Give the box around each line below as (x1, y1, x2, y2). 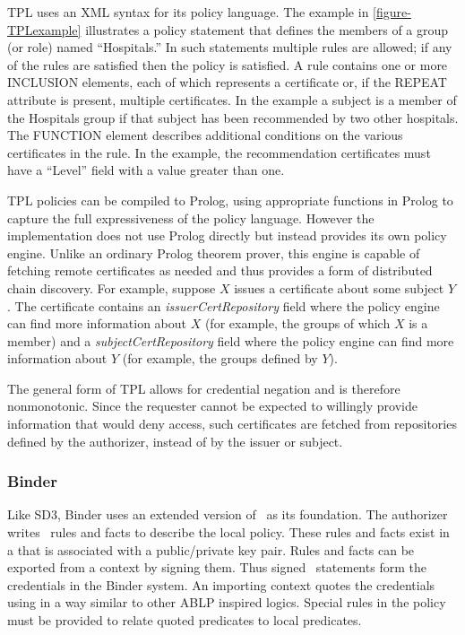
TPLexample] (7, 20, 82, 39)
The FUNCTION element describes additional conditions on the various (7, 126, 403, 144)
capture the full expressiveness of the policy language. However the (7, 208, 375, 227)
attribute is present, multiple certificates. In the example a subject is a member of (7, 90, 457, 109)
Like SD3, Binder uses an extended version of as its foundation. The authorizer (7, 505, 448, 524)
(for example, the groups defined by (122, 349, 318, 368)
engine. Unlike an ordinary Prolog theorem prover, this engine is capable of (7, 243, 420, 262)
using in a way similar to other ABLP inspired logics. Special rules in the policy (7, 593, 446, 612)
